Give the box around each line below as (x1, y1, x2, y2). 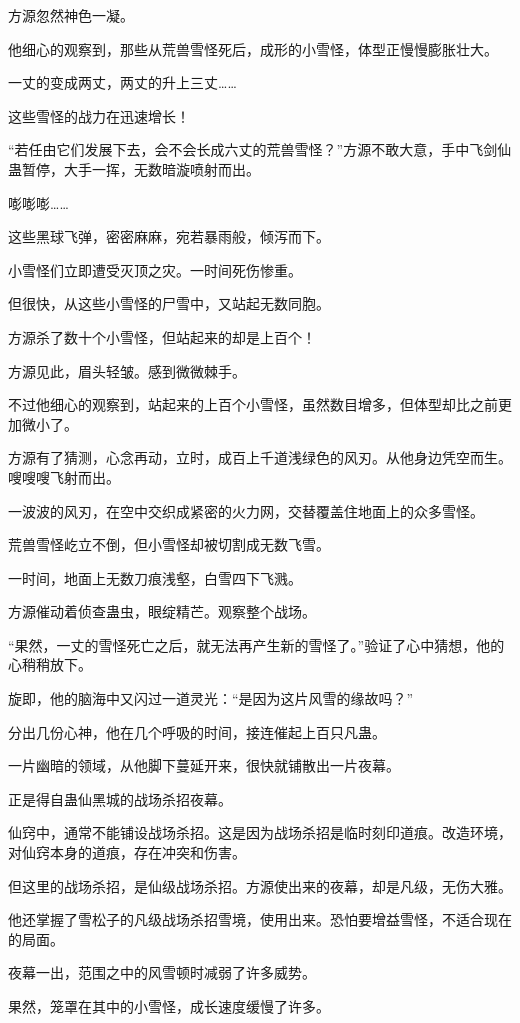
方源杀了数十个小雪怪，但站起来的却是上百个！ (8, 326, 316, 347)
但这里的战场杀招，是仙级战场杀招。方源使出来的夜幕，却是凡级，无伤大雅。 (8, 875, 512, 896)
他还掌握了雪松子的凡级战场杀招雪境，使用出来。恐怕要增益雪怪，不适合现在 (8, 909, 512, 930)
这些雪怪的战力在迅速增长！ (8, 105, 190, 126)
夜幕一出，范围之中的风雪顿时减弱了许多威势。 (8, 962, 316, 983)
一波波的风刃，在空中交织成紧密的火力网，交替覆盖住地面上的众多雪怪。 (8, 500, 484, 521)
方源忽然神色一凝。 (8, 5, 134, 25)
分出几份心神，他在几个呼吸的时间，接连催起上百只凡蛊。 (8, 721, 386, 742)
